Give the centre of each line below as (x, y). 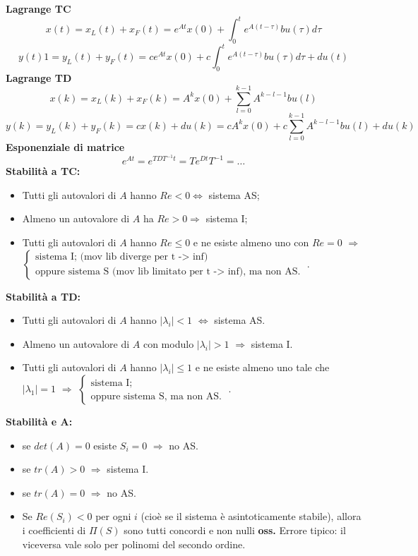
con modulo (168, 343)
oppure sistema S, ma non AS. (156, 396)
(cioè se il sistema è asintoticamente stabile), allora (251, 516)
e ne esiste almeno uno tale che (262, 367)
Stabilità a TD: (43, 296)
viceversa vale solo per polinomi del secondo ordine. (134, 544)
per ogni (113, 516)
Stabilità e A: (39, 422)
